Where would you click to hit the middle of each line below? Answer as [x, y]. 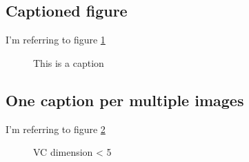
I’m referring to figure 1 [56, 40]
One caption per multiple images [125, 100]
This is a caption [69, 62]
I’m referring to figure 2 [56, 129]
